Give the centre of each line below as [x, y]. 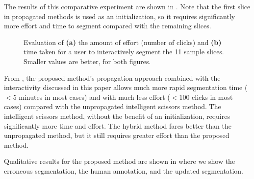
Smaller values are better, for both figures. [87, 61]
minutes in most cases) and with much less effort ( [94, 97]
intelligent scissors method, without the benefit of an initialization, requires [117, 116]
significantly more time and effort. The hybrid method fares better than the [118, 125]
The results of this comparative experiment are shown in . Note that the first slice [127, 6]
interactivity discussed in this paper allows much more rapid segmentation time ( [126, 87]
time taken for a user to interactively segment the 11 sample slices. [124, 52]
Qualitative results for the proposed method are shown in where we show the [120, 161]
